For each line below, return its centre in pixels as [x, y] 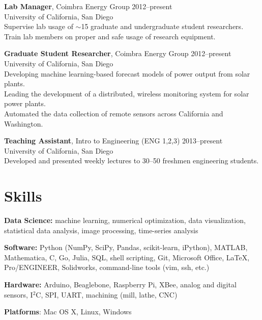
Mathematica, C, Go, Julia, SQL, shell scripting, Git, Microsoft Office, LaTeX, [127, 257]
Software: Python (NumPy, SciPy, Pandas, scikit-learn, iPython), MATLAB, [126, 247]
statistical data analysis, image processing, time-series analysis [101, 230]
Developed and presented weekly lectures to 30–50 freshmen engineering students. [132, 161]
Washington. [24, 123]
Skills [23, 196]
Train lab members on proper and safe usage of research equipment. [110, 36]
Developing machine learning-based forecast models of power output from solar [127, 73]
